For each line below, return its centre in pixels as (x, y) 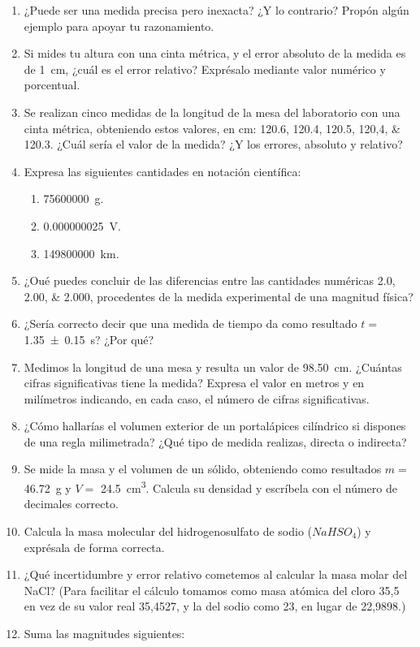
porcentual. (52, 85)
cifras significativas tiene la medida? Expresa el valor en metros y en (194, 383)
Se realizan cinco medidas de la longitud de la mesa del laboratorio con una (212, 112)
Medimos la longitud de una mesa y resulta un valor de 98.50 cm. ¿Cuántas (213, 367)
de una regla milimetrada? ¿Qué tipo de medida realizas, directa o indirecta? (215, 441)
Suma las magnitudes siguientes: (104, 633)
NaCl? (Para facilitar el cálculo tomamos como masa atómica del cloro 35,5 (212, 590)
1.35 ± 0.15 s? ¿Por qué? (89, 339)
